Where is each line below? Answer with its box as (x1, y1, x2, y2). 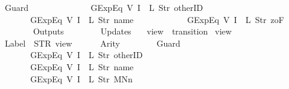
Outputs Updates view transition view (33, 25, 232, 38)
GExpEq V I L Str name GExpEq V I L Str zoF (30, 13, 284, 25)
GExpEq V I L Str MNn (30, 72, 133, 85)
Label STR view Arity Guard (4, 36, 181, 49)
